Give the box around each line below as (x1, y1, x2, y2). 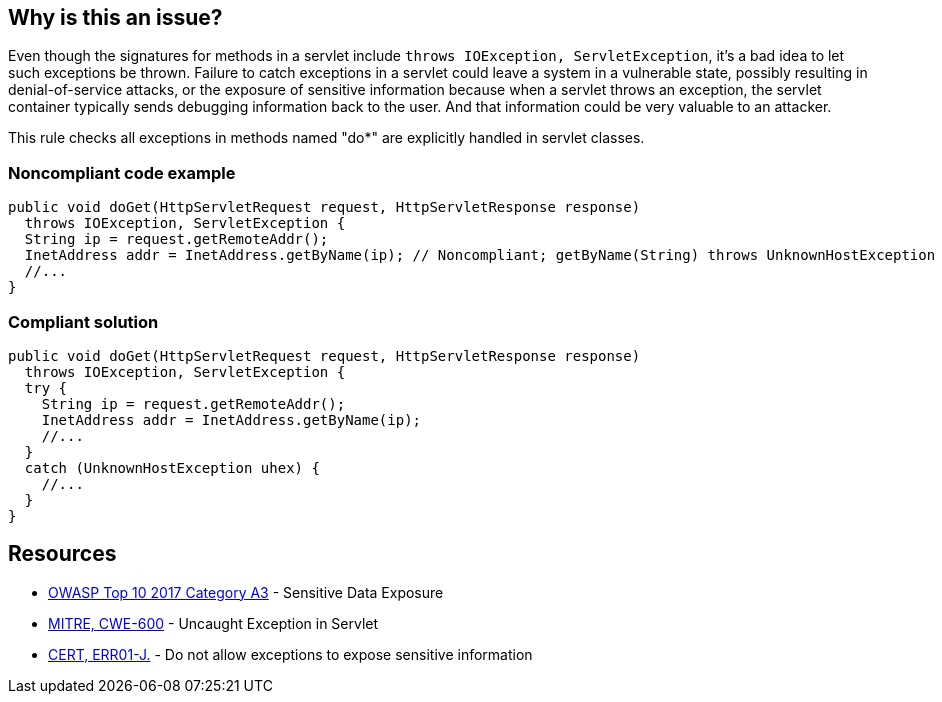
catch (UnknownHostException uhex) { (24, 459, 320, 476)
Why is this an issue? (8, 5, 223, 30)
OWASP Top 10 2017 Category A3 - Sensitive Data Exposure (48, 583, 444, 601)
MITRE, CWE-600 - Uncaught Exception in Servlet (48, 614, 379, 632)
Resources (8, 541, 117, 567)
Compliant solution (8, 311, 159, 332)
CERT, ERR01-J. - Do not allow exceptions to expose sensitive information (48, 645, 533, 663)
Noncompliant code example (8, 162, 236, 183)
